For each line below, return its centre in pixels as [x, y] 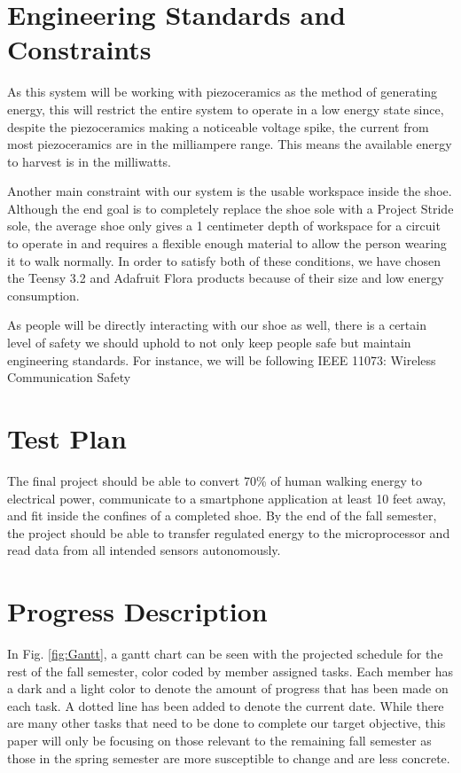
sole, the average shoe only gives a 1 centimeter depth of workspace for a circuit [224, 226]
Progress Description [137, 611]
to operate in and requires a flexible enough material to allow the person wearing [227, 243]
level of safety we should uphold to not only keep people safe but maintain [209, 343]
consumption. [43, 295]
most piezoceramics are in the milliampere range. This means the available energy [230, 144]
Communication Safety [69, 377]
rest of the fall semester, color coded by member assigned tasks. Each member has [230, 671]
